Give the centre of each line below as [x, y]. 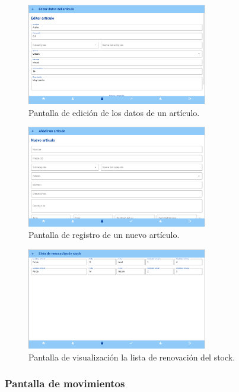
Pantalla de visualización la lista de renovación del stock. [132, 357]
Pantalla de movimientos [65, 383]
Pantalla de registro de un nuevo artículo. [104, 235]
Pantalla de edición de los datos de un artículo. [114, 112]
